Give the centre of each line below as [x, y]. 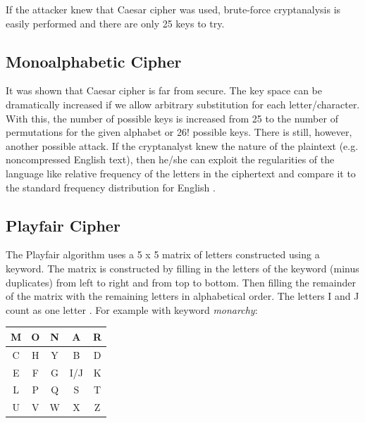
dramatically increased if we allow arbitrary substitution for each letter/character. [183, 104]
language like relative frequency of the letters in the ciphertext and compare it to [181, 173]
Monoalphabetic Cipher [94, 61]
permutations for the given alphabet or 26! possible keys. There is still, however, [179, 132]
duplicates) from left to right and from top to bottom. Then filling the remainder [181, 282]
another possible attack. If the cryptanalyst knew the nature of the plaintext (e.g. [182, 145]
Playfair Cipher [63, 225]
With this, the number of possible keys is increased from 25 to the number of [172, 118]
